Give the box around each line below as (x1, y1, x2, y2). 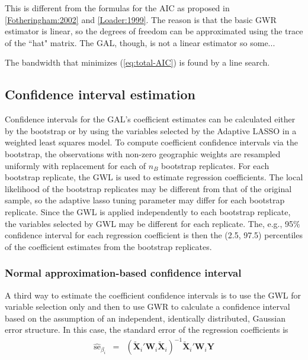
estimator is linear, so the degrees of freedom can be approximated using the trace (5, 25, 303, 37)
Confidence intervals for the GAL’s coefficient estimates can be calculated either (5, 113, 296, 125)
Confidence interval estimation (5, 85, 195, 103)
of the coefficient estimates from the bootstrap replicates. (5, 240, 212, 252)
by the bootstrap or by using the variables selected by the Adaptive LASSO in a (5, 124, 297, 137)
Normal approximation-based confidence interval (5, 265, 242, 280)
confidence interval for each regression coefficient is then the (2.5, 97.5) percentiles (5, 229, 303, 241)
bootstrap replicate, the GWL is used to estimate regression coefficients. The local (5, 171, 303, 183)
